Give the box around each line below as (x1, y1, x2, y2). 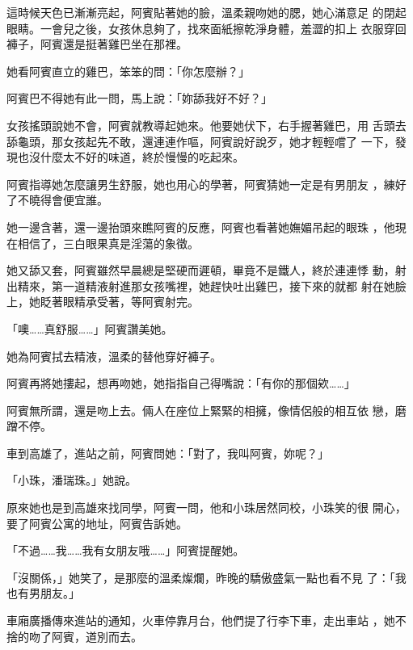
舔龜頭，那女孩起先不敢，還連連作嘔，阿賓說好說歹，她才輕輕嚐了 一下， (6, 132, 395, 149)
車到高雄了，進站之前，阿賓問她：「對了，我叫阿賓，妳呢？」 (6, 444, 329, 461)
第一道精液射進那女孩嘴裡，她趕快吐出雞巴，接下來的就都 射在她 (51, 277, 395, 294)
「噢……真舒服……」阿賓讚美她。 (6, 320, 173, 337)
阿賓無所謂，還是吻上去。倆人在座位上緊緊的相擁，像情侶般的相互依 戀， (6, 401, 395, 418)
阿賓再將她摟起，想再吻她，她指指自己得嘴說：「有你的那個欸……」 (6, 375, 356, 392)
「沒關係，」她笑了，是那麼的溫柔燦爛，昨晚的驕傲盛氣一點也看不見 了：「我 (6, 568, 407, 585)
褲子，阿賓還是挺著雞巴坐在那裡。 (6, 36, 188, 52)
